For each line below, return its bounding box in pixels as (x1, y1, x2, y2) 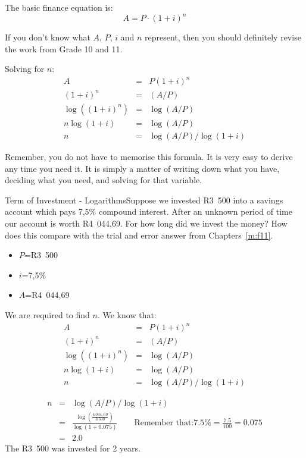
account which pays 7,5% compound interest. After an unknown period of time (5, 205, 292, 218)
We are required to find (5, 308, 90, 321)
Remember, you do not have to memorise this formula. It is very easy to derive (5, 150, 293, 163)
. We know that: (97, 308, 157, 321)
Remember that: (134, 419, 194, 428)
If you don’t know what (5, 31, 90, 43)
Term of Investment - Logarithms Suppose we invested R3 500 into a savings (5, 193, 283, 206)
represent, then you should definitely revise (145, 31, 301, 43)
